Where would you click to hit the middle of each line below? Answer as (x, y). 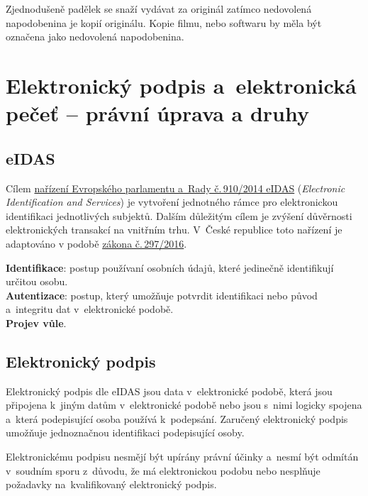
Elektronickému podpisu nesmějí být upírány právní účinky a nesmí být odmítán (182, 457)
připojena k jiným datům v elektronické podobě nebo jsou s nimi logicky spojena (184, 405)
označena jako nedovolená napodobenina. (95, 37)
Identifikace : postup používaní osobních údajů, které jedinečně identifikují (170, 267)
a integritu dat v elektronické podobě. (90, 309)
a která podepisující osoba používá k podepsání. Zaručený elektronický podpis (177, 418)
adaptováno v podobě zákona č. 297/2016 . (96, 243)
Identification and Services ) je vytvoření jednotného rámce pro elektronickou (172, 202)
